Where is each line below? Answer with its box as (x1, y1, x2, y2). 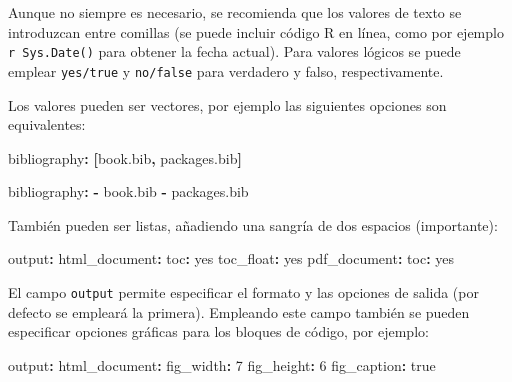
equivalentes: (8, 114, 86, 135)
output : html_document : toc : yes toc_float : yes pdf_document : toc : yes (8, 248, 454, 269)
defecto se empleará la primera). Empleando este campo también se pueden (8, 301, 470, 322)
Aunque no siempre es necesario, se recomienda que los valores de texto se (8, 2, 462, 22)
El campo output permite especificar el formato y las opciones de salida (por (8, 282, 479, 303)
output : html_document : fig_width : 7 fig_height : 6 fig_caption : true (8, 354, 436, 375)
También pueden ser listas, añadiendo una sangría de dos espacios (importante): (8, 214, 498, 235)
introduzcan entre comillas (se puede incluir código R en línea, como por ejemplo (8, 21, 504, 42)
